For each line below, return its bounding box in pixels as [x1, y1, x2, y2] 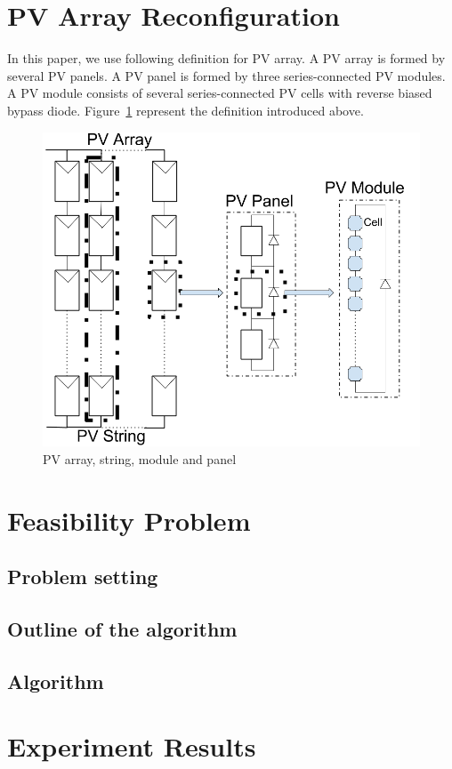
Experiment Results [7, 728, 256, 765]
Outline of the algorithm [7, 614, 238, 642]
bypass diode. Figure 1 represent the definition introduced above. [7, 100, 364, 119]
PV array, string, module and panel [43, 449, 237, 468]
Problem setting [7, 563, 158, 590]
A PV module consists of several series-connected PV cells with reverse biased [7, 84, 432, 102]
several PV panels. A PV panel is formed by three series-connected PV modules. [7, 66, 446, 84]
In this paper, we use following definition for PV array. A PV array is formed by [7, 49, 446, 68]
